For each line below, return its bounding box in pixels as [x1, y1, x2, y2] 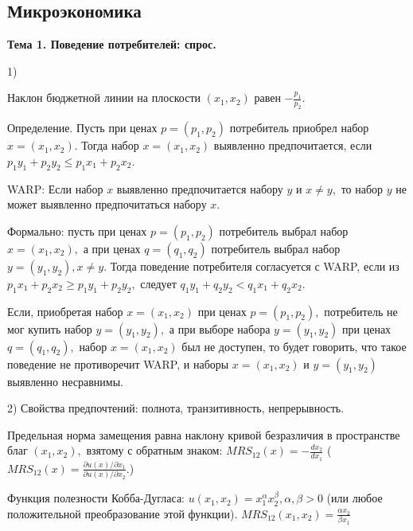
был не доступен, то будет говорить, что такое [181, 338, 407, 354]
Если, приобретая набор [7, 303, 123, 319]
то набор [341, 180, 384, 197]
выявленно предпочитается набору [116, 180, 283, 197]
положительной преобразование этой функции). [7, 505, 238, 521]
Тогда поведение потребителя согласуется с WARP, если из [110, 257, 399, 274]
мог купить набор [7, 320, 92, 337]
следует [140, 275, 177, 291]
